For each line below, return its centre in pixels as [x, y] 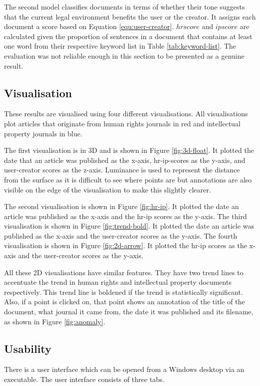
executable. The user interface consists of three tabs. [84, 379]
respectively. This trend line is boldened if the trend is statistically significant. [123, 292]
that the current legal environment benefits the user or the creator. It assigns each [130, 16]
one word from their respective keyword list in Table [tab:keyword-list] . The [120, 46]
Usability [28, 348]
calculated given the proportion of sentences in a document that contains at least [128, 36]
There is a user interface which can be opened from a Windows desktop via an [124, 369]
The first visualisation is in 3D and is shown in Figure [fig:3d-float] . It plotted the [129, 150]
